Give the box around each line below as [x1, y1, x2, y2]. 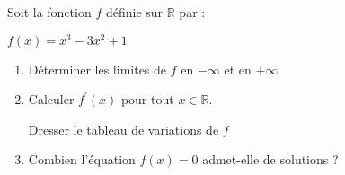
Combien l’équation [28, 150, 136, 169]
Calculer [28, 90, 75, 109]
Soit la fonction [7, 3, 92, 21]
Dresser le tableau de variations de [28, 119, 219, 138]
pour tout [120, 90, 174, 109]
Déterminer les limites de [28, 59, 167, 78]
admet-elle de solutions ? [202, 150, 339, 169]
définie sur [105, 3, 164, 21]
